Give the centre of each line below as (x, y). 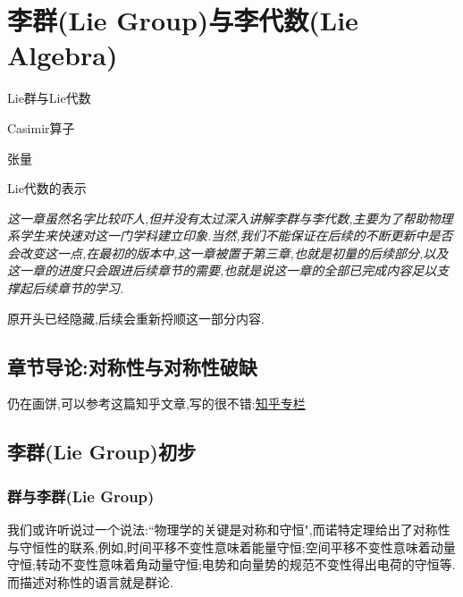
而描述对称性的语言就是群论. (90, 581)
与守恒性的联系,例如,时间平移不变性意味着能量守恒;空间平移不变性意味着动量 (231, 547)
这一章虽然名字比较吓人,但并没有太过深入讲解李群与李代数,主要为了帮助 (218, 218)
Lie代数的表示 (47, 188)
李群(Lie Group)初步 (101, 452)
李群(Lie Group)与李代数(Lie (183, 20)
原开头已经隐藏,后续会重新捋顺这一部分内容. (136, 318)
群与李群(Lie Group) (81, 496)
